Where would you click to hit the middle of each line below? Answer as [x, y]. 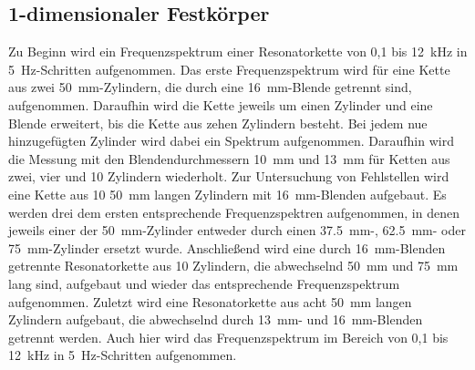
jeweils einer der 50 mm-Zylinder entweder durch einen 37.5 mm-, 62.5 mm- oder [237, 230]
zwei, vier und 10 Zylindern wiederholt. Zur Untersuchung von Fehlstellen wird [229, 176]
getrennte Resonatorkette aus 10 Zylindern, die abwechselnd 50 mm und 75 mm [233, 266]
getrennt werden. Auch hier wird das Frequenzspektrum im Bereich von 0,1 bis [228, 337]
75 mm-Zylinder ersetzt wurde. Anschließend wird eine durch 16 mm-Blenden [227, 247]
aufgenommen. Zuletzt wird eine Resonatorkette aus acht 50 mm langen [210, 301]
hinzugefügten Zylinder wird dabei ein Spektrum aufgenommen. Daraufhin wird [231, 141]
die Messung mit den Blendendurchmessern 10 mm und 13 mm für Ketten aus [229, 158]
